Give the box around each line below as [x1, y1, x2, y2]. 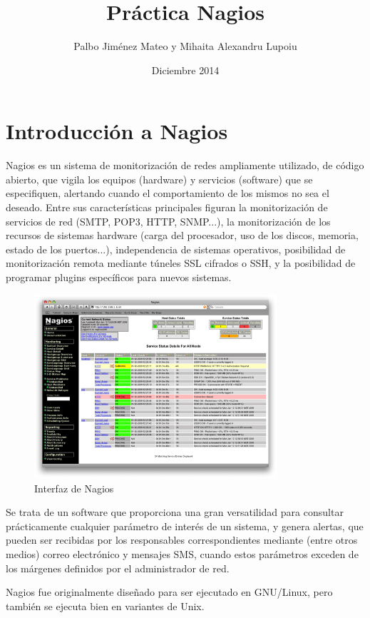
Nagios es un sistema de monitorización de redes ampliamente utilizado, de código [6, 158, 364, 173]
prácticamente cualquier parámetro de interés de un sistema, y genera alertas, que [6, 518, 364, 533]
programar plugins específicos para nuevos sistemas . [6, 270, 232, 284]
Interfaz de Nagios [34, 480, 114, 495]
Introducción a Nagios [6, 116, 228, 146]
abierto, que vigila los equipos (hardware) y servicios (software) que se [6, 171, 313, 186]
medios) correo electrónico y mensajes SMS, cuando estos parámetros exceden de [6, 547, 359, 562]
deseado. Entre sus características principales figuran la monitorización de [6, 200, 328, 215]
